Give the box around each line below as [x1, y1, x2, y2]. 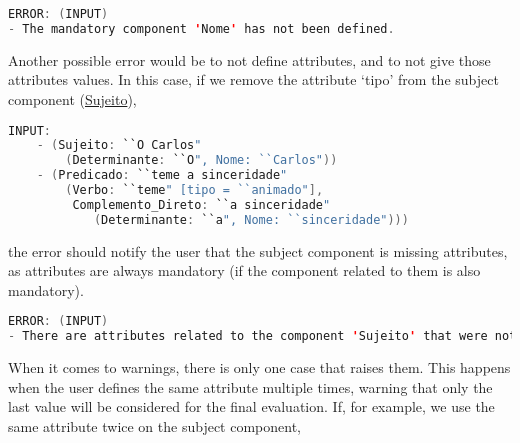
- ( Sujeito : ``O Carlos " [36, 138, 202, 153]
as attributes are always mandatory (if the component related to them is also [8, 260, 481, 281]
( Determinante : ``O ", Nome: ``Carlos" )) [65, 153, 338, 168]
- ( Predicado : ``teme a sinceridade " [36, 168, 288, 183]
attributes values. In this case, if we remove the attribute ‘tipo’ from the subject [8, 69, 499, 90]
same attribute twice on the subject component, [8, 415, 302, 436]
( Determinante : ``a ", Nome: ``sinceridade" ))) [93, 212, 409, 227]
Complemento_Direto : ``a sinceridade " [72, 197, 331, 212]
